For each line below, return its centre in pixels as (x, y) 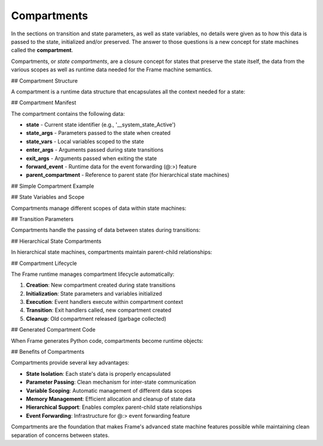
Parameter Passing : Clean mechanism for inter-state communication (111, 382)
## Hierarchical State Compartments (56, 241)
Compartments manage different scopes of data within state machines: (99, 208)
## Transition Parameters (42, 219)
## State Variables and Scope (48, 197)
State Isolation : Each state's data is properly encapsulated (98, 373)
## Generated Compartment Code (53, 330)
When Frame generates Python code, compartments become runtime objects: (107, 340)
